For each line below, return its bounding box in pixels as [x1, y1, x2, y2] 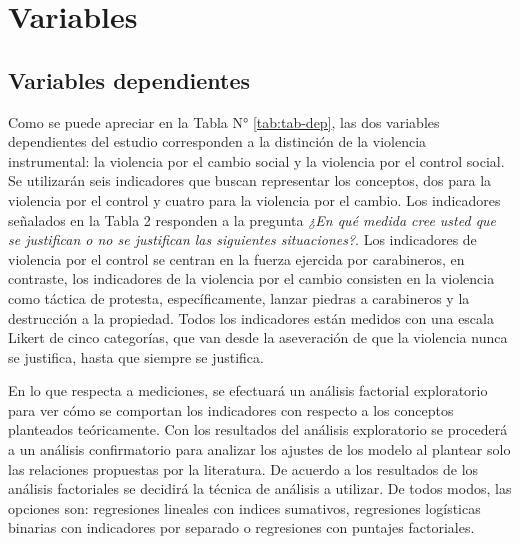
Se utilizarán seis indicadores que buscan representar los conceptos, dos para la [8, 170, 492, 191]
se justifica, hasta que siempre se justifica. [8, 346, 264, 367]
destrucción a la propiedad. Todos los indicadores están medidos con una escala [8, 307, 494, 328]
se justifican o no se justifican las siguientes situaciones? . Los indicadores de [8, 229, 477, 250]
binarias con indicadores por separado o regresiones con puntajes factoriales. [8, 517, 475, 538]
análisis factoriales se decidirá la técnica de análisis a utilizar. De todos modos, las [8, 478, 512, 499]
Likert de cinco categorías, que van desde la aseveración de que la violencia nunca [8, 327, 508, 348]
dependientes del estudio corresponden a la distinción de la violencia [8, 131, 427, 152]
